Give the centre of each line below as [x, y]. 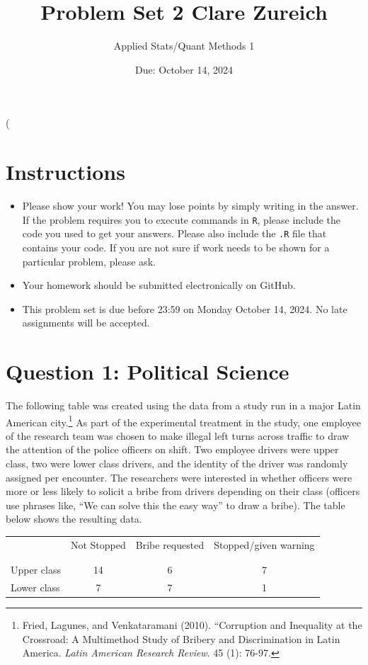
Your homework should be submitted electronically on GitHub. [159, 285]
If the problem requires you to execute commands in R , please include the [182, 219]
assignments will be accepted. [86, 323]
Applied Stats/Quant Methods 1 [184, 46]
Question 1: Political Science [148, 371]
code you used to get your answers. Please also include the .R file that [174, 233]
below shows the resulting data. [74, 519]
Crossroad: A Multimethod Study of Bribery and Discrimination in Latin [181, 638]
